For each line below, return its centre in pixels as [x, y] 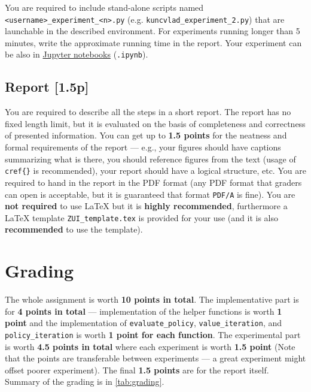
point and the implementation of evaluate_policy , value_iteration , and [144, 323]
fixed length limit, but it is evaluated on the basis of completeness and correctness [155, 123]
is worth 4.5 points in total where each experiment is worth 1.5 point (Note [150, 346]
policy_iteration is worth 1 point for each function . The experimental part [153, 334]
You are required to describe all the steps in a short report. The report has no [148, 112]
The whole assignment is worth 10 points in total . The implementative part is [152, 299]
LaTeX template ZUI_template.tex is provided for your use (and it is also [141, 217]
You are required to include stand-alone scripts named [104, 7]
